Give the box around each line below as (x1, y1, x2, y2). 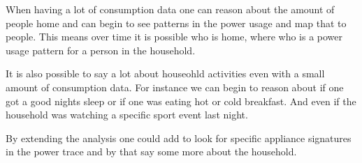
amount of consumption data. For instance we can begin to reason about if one (6, 79, 344, 94)
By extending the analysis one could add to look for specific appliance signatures (6, 130, 352, 145)
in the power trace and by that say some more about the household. (6, 144, 297, 159)
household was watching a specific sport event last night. (6, 107, 248, 122)
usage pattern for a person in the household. (6, 42, 196, 57)
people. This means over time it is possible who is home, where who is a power (6, 29, 343, 44)
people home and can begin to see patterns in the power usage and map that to (6, 15, 347, 30)
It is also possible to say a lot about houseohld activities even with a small (6, 66, 325, 81)
